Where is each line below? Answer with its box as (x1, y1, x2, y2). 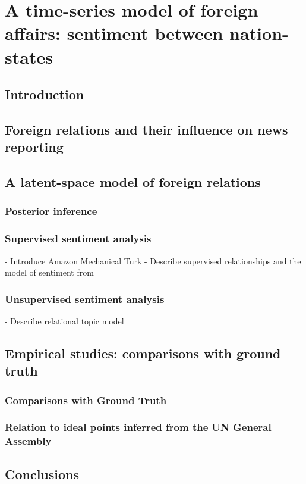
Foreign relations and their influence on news (5, 120, 288, 138)
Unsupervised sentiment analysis (5, 291, 165, 306)
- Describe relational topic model (5, 314, 124, 327)
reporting (5, 138, 64, 156)
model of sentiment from (5, 266, 94, 279)
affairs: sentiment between (5, 21, 223, 45)
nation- (229, 21, 289, 45)
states (5, 44, 53, 68)
